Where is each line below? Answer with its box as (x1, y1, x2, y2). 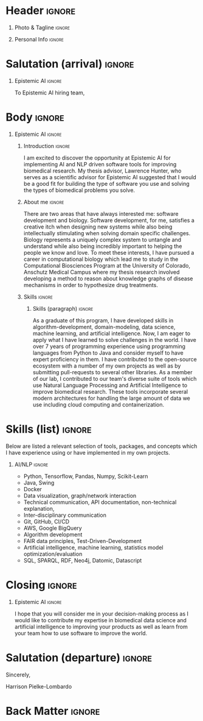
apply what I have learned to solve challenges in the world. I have (32, 336, 197, 343)
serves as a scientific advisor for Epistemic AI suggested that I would (23, 173, 197, 180)
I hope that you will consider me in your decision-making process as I (14, 610, 189, 617)
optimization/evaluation (23, 550, 83, 558)
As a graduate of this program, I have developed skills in (32, 316, 174, 324)
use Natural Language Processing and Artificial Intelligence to (32, 382, 188, 389)
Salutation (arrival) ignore (5, 57, 134, 71)
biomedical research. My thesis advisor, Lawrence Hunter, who (23, 167, 182, 174)
